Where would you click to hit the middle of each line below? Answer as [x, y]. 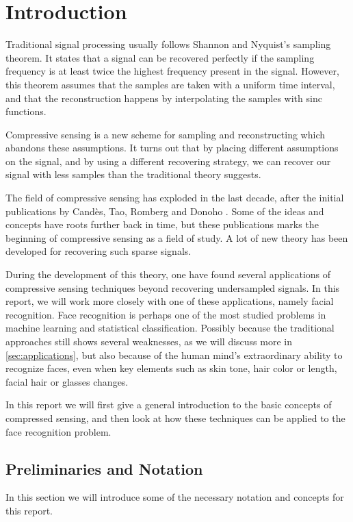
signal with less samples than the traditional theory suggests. [133, 174]
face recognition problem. [58, 431]
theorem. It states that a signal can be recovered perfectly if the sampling [160, 57]
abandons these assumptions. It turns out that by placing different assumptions [172, 148]
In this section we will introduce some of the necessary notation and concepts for [175, 497]
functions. [26, 111]
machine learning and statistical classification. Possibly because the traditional [170, 328]
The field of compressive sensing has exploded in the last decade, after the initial [175, 198]
